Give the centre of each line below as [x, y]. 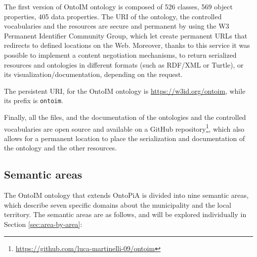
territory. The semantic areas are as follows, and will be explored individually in [125, 214]
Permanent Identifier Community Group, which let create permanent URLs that [126, 35]
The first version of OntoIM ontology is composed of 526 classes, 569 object [118, 6]
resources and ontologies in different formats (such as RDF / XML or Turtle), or [124, 64]
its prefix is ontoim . [34, 100]
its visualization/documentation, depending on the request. [93, 74]
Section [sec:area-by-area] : [43, 224]
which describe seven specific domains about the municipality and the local [118, 204]
